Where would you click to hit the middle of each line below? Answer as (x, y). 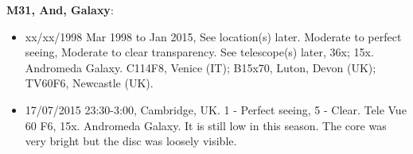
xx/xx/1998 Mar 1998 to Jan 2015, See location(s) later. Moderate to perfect (213, 36)
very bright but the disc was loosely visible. (131, 141)
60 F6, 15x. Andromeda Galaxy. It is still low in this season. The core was (206, 125)
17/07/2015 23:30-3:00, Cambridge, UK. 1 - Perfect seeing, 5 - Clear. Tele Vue (216, 109)
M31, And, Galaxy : (60, 10)
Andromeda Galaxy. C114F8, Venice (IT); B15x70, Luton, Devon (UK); (201, 67)
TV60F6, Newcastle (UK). (89, 83)
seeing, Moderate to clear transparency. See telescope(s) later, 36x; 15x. (199, 52)
